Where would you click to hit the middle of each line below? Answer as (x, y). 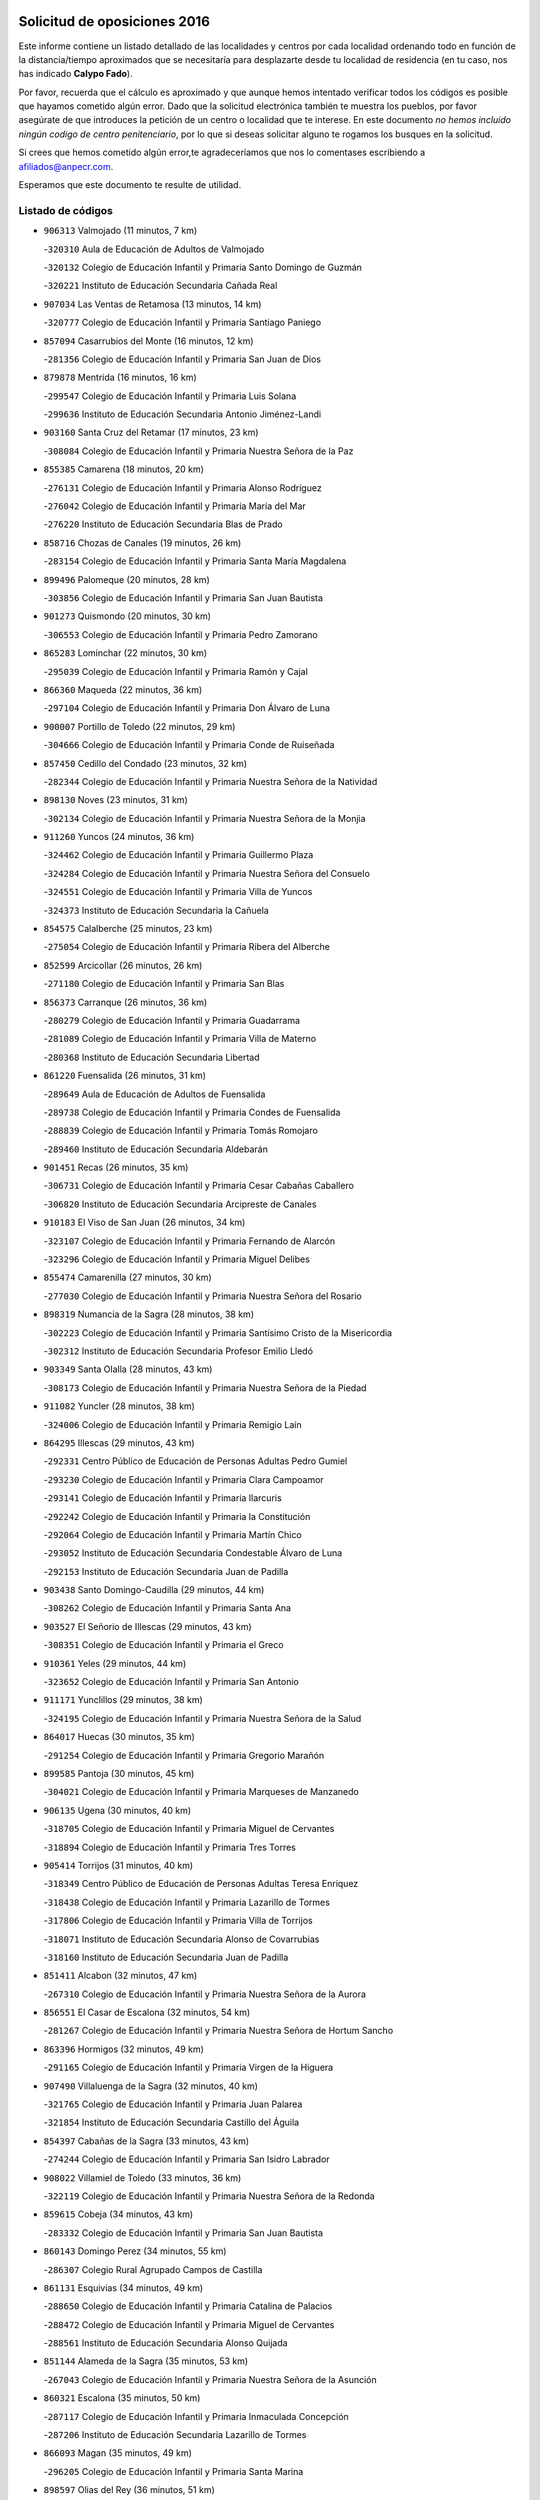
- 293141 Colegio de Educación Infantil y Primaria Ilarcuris (162, 1498)
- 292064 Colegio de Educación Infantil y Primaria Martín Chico (172, 1534)
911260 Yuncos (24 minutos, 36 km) (119, 837)
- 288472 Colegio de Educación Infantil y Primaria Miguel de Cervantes (189, 2324)
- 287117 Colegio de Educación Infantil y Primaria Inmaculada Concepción (196, 2416)
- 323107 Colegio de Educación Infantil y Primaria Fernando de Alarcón (189, 1241)
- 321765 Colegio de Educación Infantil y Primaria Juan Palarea (173, 2104)
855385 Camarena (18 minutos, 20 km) (124, 469)
